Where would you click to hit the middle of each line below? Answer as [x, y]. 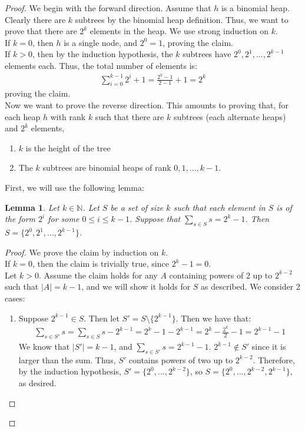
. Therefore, [274, 359]
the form [20, 219]
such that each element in [219, 207]
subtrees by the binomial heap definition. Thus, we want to [182, 19]
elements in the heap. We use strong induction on [179, 31]
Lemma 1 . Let [32, 207]
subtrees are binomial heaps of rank [107, 168]
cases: [15, 298]
